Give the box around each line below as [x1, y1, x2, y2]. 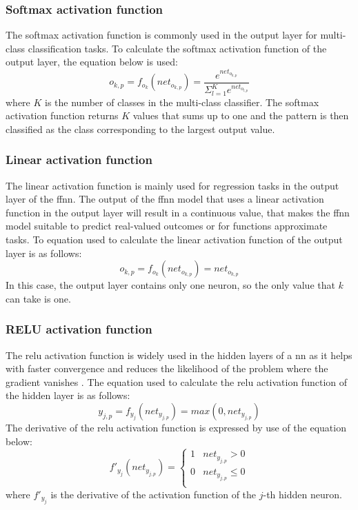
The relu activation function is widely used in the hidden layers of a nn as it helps [6, 347, 352, 362]
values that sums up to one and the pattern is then [132, 108, 349, 123]
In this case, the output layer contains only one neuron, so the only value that [6, 278, 335, 292]
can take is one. [6, 291, 71, 305]
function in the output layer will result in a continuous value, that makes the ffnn [6, 205, 350, 219]
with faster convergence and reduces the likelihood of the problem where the [6, 361, 328, 376]
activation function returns [6, 108, 119, 123]
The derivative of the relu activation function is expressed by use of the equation [6, 420, 346, 434]
